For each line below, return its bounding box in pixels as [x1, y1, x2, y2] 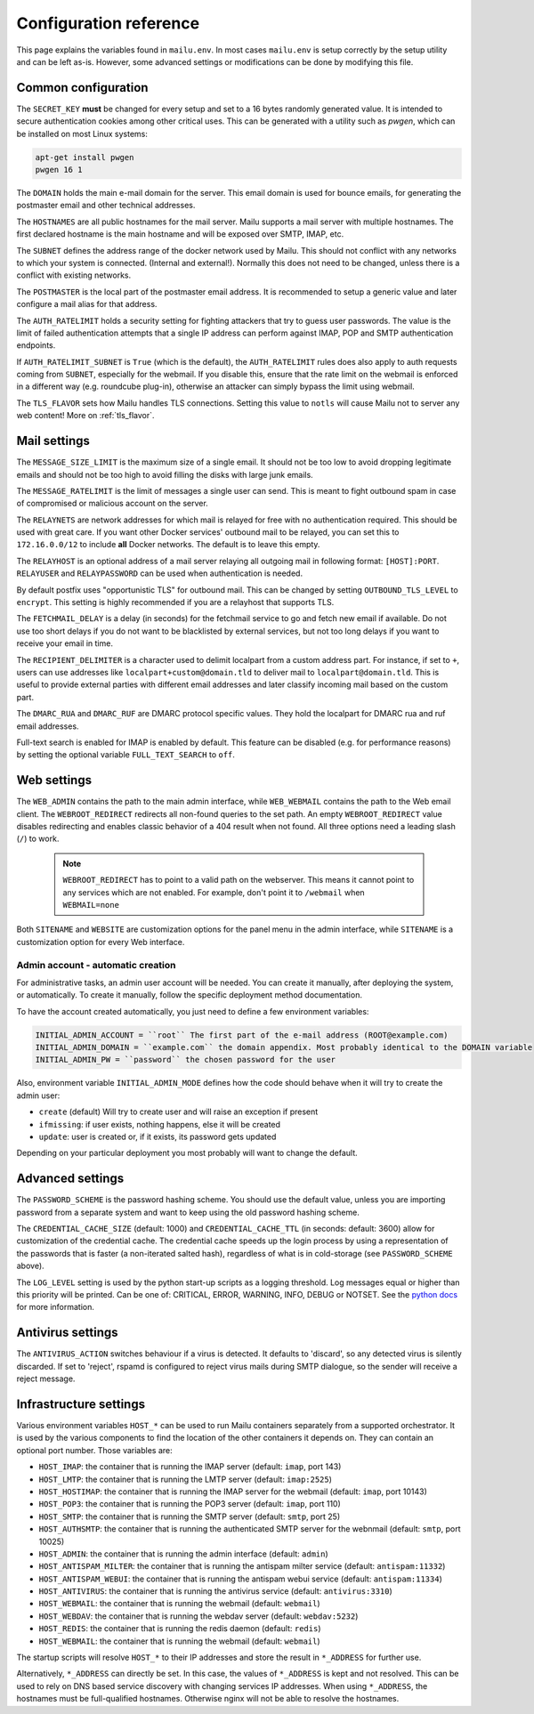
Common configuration [16, 80, 149, 95]
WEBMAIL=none [62, 900, 120, 910]
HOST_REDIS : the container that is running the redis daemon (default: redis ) [38, 1623, 321, 1634]
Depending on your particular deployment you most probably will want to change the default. [16, 1148, 358, 1159]
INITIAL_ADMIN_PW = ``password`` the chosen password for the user [35, 1055, 336, 1065]
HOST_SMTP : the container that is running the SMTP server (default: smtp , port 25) [38, 1511, 341, 1522]
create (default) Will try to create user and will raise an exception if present [38, 1106, 319, 1117]
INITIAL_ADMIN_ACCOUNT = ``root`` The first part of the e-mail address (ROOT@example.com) [35, 1030, 449, 1040]
